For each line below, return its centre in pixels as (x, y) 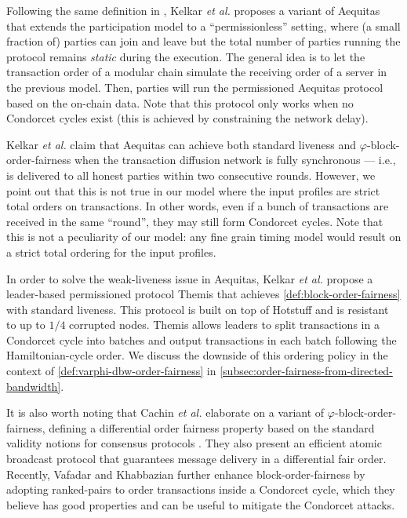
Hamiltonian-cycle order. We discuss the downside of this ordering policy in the (197, 355)
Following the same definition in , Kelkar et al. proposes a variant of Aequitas (193, 10)
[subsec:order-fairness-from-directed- (306, 371)
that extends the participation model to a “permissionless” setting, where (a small (203, 26)
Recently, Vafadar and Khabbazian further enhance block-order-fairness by (186, 474)
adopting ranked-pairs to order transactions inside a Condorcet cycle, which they (201, 489)
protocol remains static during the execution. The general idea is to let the (186, 56)
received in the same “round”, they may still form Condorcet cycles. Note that (195, 221)
